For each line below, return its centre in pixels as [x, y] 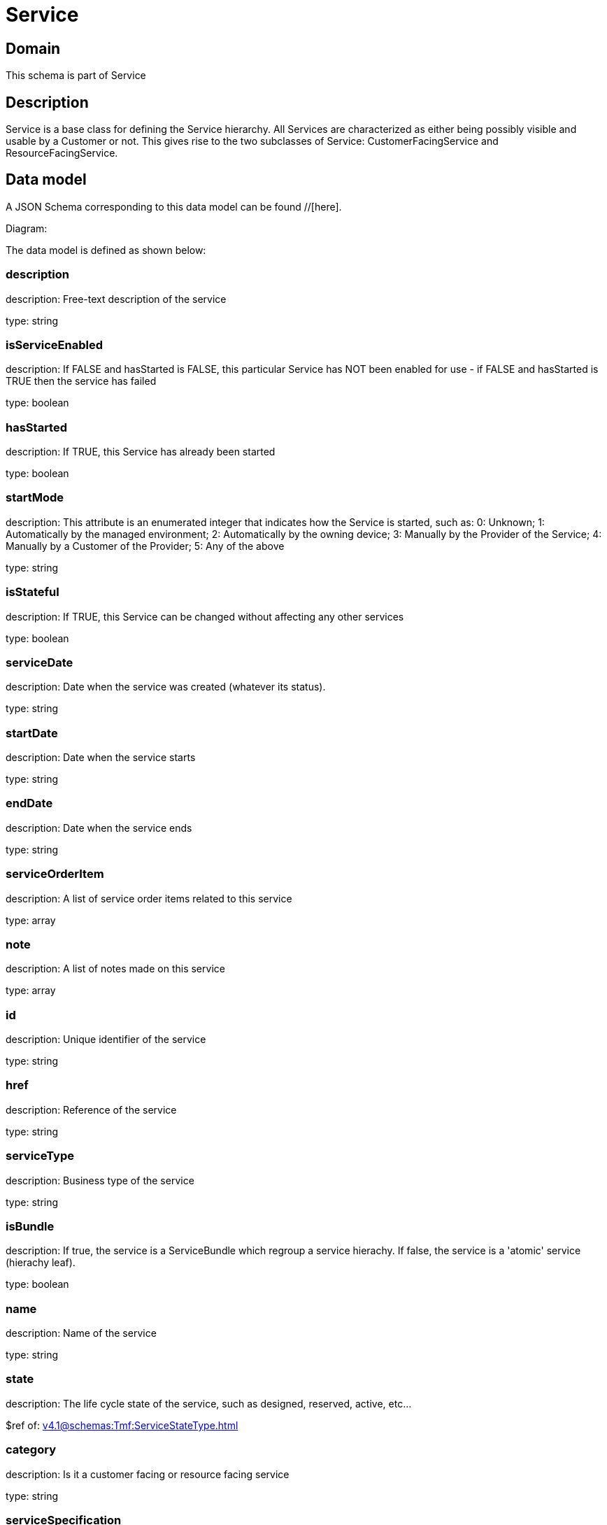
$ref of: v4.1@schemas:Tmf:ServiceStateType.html [122, 1425]
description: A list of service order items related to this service [149, 898]
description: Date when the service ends [99, 828]
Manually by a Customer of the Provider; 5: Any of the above [145, 546]
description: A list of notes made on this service [115, 969]
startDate [32, 733]
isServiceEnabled [55, 345]
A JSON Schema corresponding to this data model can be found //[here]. [174, 206]
